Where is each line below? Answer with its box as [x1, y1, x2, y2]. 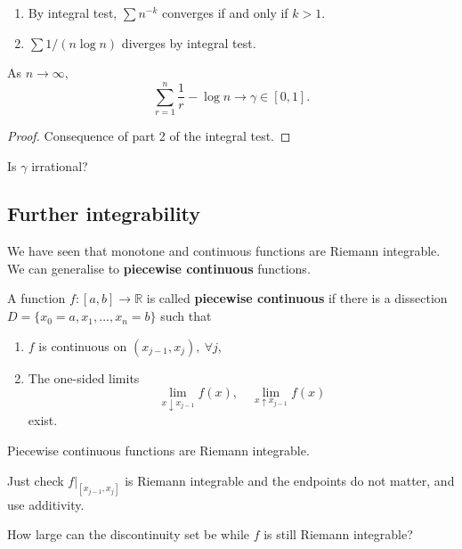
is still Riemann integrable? [263, 525, 413, 544]
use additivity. [7, 495, 85, 513]
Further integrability [7, 200, 201, 227]
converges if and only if [161, 4, 288, 21]
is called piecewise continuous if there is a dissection [146, 289, 448, 307]
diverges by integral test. [121, 33, 256, 52]
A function [7, 289, 66, 307]
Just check [7, 471, 64, 489]
